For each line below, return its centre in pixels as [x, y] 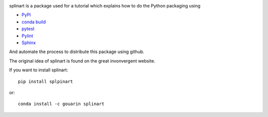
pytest [28, 29]
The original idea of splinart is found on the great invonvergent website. [82, 61]
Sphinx [29, 43]
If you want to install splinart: [39, 70]
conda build [34, 22]
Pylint [27, 36]
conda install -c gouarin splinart [61, 104]
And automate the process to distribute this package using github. [77, 52]
